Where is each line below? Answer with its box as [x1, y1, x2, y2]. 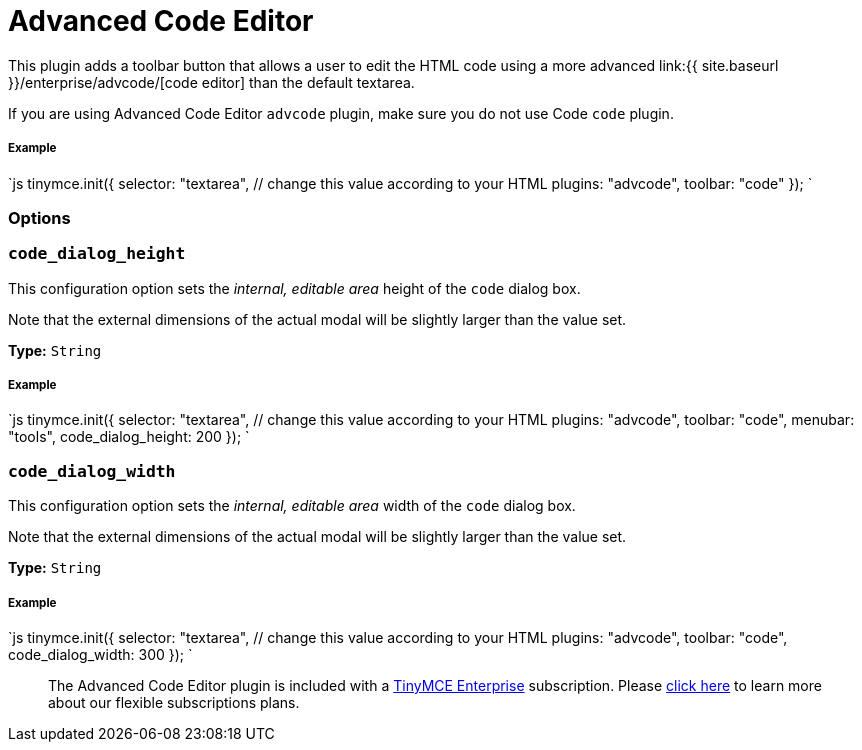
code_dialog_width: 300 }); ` [8, 645, 193, 663]
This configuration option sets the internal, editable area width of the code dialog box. [8, 497, 576, 515]
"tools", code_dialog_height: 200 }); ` [8, 428, 250, 446]
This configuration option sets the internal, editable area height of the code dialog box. [8, 279, 581, 297]
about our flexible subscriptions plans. [48, 693, 300, 711]
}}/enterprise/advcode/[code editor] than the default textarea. [8, 73, 415, 91]
